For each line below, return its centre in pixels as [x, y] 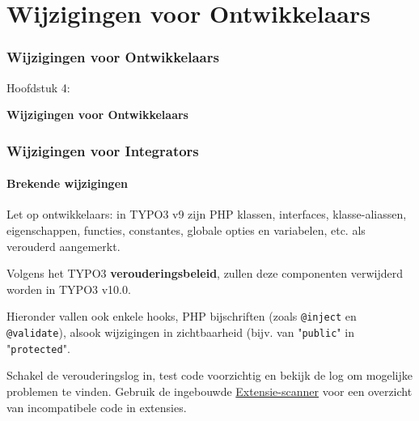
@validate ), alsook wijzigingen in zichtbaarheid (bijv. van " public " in [180, 332]
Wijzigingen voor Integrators [103, 150]
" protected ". [38, 348]
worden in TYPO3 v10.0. [69, 289]
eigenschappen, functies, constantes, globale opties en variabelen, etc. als [186, 230]
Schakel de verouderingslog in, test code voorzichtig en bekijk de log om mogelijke [209, 375]
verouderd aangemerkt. [63, 246]
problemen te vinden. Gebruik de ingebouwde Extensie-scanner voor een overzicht [209, 391]
